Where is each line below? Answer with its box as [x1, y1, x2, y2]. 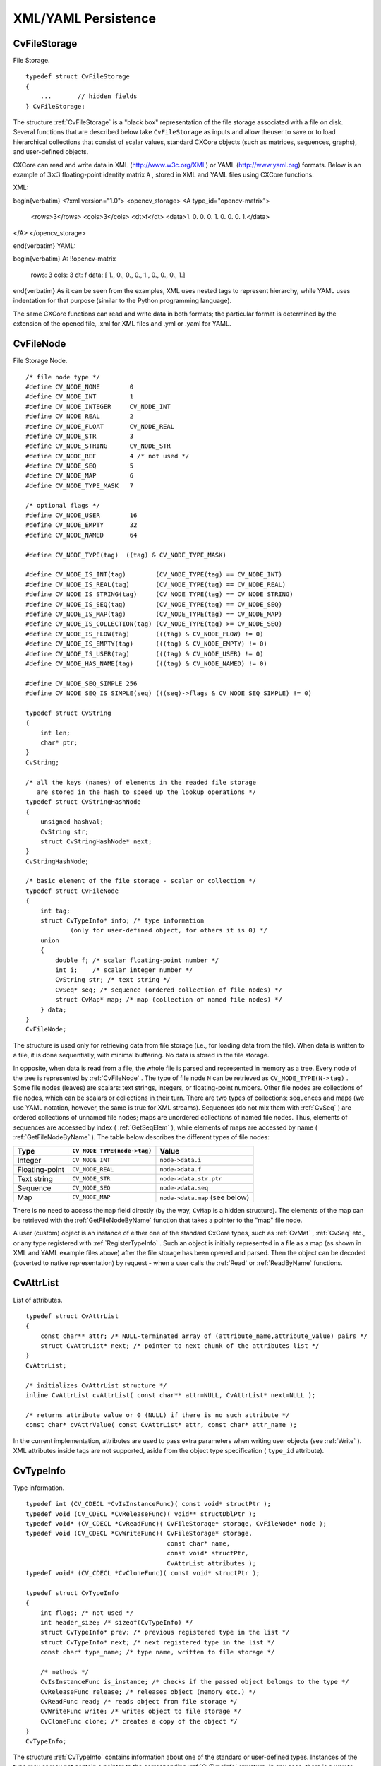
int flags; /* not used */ [40, 1608, 134, 1617]
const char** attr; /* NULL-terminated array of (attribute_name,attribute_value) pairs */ [40, 1332, 368, 1340]
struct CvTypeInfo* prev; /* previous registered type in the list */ [40, 1628, 290, 1637]
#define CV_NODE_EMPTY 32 [25, 521, 138, 529]
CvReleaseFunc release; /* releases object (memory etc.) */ [40, 1688, 257, 1695]
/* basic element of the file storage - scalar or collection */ [25, 877, 257, 885]
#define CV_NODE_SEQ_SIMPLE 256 [25, 679, 138, 687]
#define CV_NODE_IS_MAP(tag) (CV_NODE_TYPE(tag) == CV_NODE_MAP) [25, 610, 282, 618]
